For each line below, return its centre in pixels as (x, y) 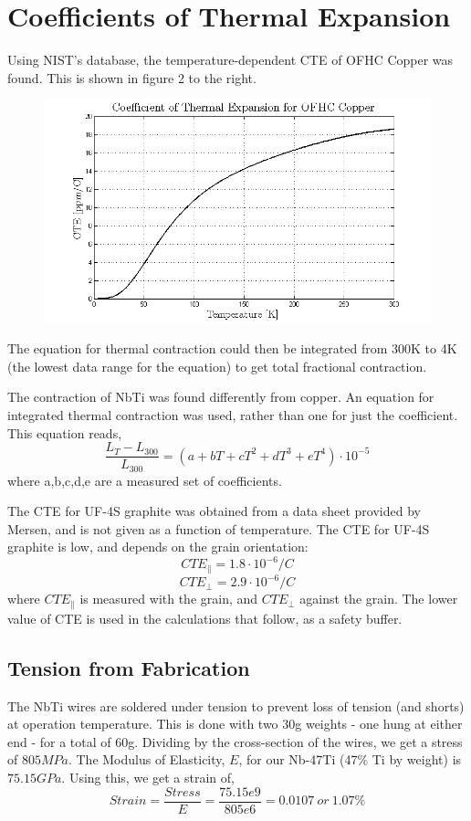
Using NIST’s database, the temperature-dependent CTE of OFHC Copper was (230, 60)
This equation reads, (65, 432)
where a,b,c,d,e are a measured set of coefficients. (145, 480)
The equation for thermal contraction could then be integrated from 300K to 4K (232, 348)
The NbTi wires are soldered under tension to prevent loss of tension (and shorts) (236, 705)
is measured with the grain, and (169, 599)
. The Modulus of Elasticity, (147, 759)
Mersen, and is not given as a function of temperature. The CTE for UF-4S (219, 528)
